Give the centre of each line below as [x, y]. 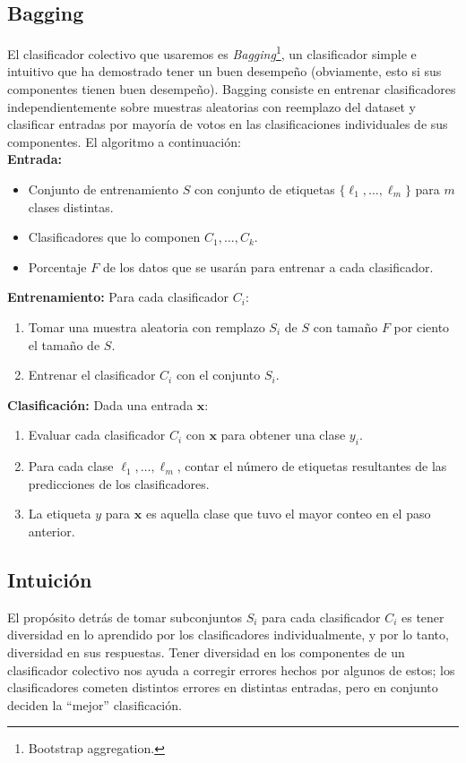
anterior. [52, 531]
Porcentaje [57, 266]
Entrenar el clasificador [92, 375]
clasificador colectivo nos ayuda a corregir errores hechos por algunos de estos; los [231, 669]
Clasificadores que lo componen [114, 237]
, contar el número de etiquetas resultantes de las [312, 466]
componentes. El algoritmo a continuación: [124, 141]
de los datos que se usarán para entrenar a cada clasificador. [268, 266]
